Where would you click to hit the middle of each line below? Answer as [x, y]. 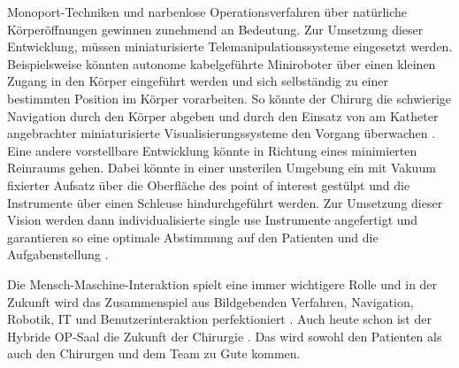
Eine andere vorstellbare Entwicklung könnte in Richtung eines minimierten [212, 150]
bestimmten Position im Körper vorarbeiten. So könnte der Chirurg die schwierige [229, 98]
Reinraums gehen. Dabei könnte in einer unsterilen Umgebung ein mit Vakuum [222, 168]
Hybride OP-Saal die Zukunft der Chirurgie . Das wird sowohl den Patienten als [225, 336]
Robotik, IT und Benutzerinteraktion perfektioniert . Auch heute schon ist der [219, 319]
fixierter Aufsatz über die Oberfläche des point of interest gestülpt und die [209, 184]
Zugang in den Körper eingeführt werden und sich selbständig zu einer [198, 81]
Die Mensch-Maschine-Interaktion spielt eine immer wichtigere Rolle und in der [222, 284]
